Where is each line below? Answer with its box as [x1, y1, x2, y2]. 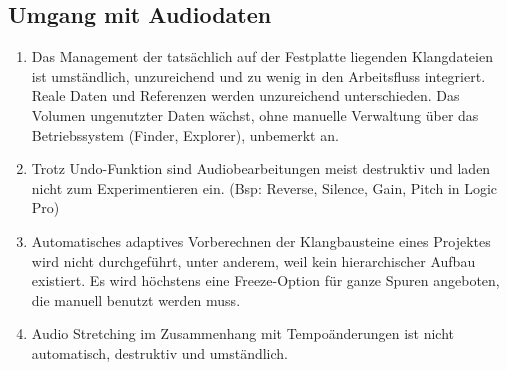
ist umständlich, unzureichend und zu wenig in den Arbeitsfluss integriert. [31, 65, 486, 86]
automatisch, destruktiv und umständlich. [31, 342, 288, 363]
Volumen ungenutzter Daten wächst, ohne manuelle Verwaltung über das [31, 104, 479, 125]
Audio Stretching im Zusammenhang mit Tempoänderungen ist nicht [31, 323, 454, 344]
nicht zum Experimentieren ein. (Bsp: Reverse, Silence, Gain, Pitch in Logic [31, 177, 498, 198]
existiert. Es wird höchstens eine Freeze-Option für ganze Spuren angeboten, [31, 270, 500, 291]
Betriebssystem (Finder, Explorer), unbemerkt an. [31, 124, 339, 145]
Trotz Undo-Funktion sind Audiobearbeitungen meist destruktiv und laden [31, 158, 491, 179]
